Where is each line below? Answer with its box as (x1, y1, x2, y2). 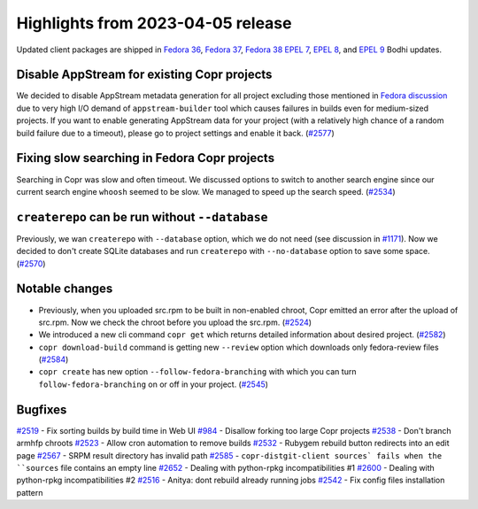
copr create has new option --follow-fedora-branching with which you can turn (38, 366, 357, 377)
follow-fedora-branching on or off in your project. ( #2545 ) (38, 379, 269, 389)
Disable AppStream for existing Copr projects (16, 67, 273, 82)
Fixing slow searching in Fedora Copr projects (16, 150, 274, 166)
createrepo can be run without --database (16, 209, 269, 225)
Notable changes (16, 281, 113, 297)
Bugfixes (16, 402, 67, 417)
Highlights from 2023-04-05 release (16, 13, 292, 33)
